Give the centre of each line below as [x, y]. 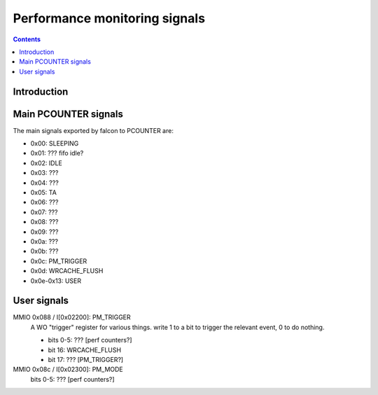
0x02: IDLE [47, 163]
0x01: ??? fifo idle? [57, 153]
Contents [27, 39]
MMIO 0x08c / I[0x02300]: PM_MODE [68, 369]
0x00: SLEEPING [55, 144]
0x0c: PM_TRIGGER [59, 261]
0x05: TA [44, 192]
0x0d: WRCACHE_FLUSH [67, 271]
